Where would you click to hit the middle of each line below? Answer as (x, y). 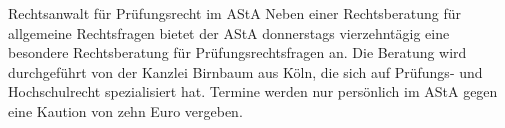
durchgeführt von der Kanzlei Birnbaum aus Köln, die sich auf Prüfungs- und (245, 71)
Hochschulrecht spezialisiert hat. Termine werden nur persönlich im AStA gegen (253, 91)
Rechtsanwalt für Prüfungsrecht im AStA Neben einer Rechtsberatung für (234, 13)
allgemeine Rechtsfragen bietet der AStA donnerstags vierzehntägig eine (229, 32)
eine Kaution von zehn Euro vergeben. (125, 110)
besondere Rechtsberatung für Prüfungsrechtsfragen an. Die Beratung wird (237, 52)
